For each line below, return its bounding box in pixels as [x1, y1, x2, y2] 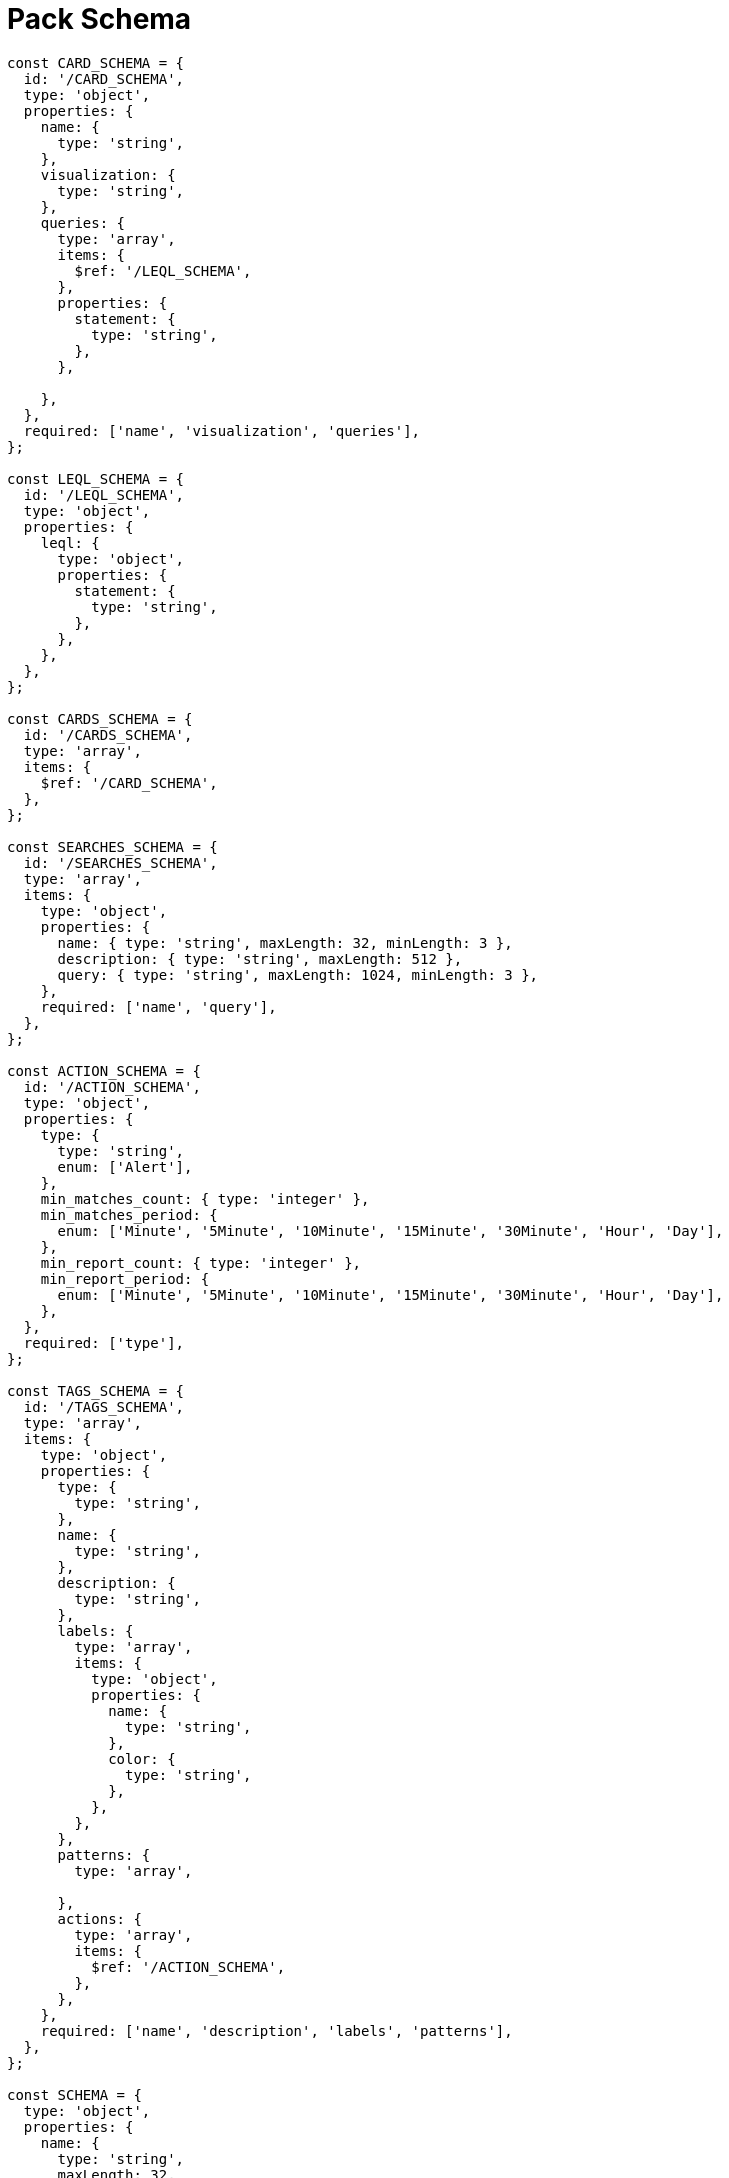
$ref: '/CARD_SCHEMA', [40, 774, 218, 791]
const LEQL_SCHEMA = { [7, 470, 185, 487]
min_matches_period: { [40, 1206, 218, 1223]
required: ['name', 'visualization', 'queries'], [23, 422, 421, 439]
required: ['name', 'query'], [40, 998, 277, 1015]
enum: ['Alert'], [57, 1158, 193, 1175]
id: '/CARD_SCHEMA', [23, 70, 185, 87]
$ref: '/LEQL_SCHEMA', [74, 262, 252, 279]
